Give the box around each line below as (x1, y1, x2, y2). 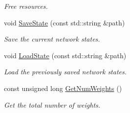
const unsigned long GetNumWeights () (4, 83, 122, 93)
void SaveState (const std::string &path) (4, 17, 125, 27)
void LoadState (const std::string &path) (4, 50, 127, 60)
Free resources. (4, 1, 48, 11)
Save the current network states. (4, 34, 100, 44)
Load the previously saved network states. (4, 67, 127, 77)
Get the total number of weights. (4, 99, 101, 110)
